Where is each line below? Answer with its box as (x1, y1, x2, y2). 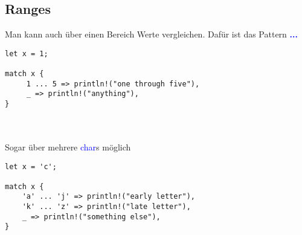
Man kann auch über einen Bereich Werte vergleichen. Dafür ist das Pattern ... (5, 28, 298, 40)
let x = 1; (5, 49, 48, 58)
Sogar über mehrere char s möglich (5, 140, 131, 153)
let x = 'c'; (5, 162, 57, 171)
